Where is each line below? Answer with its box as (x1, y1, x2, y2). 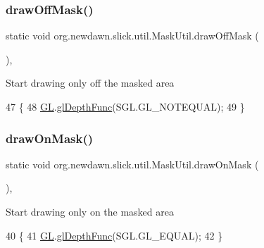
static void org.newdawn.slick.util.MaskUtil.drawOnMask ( (6, 156, 259, 171)
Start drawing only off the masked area (6, 75, 175, 90)
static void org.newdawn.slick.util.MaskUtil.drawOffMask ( (6, 28, 259, 43)
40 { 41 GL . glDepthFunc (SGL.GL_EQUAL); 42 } (6, 228, 223, 242)
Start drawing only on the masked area (6, 204, 174, 218)
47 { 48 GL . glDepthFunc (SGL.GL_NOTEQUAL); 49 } (6, 99, 245, 113)
